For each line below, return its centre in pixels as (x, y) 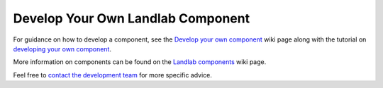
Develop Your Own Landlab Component (132, 18)
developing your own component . (62, 49)
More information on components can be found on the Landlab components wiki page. (140, 62)
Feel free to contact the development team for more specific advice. (113, 75)
